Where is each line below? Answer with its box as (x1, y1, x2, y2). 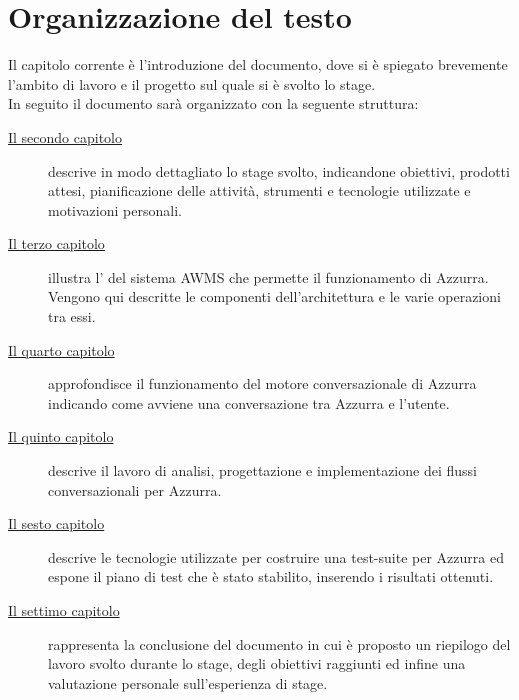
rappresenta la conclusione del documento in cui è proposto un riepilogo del (48, 633, 511, 654)
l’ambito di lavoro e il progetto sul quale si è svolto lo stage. (8, 73, 376, 94)
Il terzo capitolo (8, 233, 105, 254)
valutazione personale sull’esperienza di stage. (48, 672, 328, 693)
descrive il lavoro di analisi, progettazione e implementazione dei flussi (48, 460, 477, 481)
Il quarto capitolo (8, 339, 115, 360)
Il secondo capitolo (8, 126, 123, 147)
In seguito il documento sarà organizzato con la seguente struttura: (8, 93, 419, 114)
